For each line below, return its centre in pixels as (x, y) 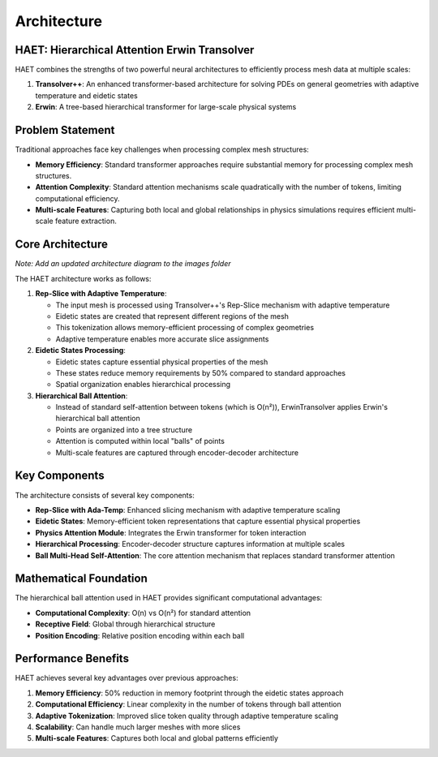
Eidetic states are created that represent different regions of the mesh (172, 316)
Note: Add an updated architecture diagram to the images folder (123, 264)
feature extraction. (86, 221)
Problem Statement (65, 130)
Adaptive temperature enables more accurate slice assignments (162, 339)
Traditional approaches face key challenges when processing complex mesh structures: (162, 149)
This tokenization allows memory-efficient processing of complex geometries (185, 328)
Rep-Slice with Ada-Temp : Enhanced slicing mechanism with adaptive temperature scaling (188, 510)
